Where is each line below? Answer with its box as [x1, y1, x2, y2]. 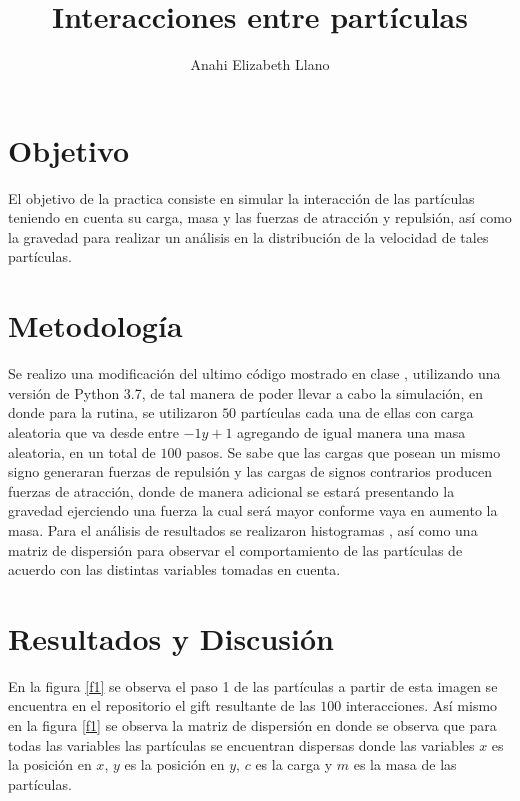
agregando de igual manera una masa [237, 421, 466, 442]
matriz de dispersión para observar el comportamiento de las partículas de [8, 539, 463, 560]
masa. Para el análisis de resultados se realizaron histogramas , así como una [8, 519, 478, 540]
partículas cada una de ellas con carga [240, 402, 474, 423]
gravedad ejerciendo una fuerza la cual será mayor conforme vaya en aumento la [8, 500, 498, 521]
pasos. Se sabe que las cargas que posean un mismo [186, 441, 501, 462]
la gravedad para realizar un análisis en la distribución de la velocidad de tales [8, 226, 489, 247]
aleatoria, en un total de [8, 441, 156, 462]
